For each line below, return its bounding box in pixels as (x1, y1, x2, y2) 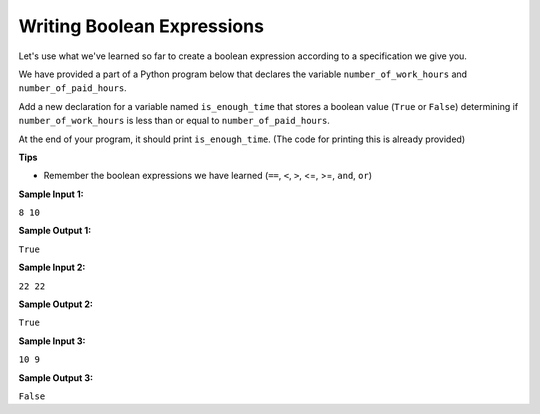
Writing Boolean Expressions (18, 15, 265, 37)
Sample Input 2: (18, 261, 86, 274)
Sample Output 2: (18, 298, 94, 310)
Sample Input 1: (18, 188, 84, 200)
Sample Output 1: (18, 225, 92, 237)
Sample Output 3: (18, 371, 94, 384)
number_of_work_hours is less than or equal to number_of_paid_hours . (18, 115, 330, 127)
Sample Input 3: (18, 335, 86, 347)
